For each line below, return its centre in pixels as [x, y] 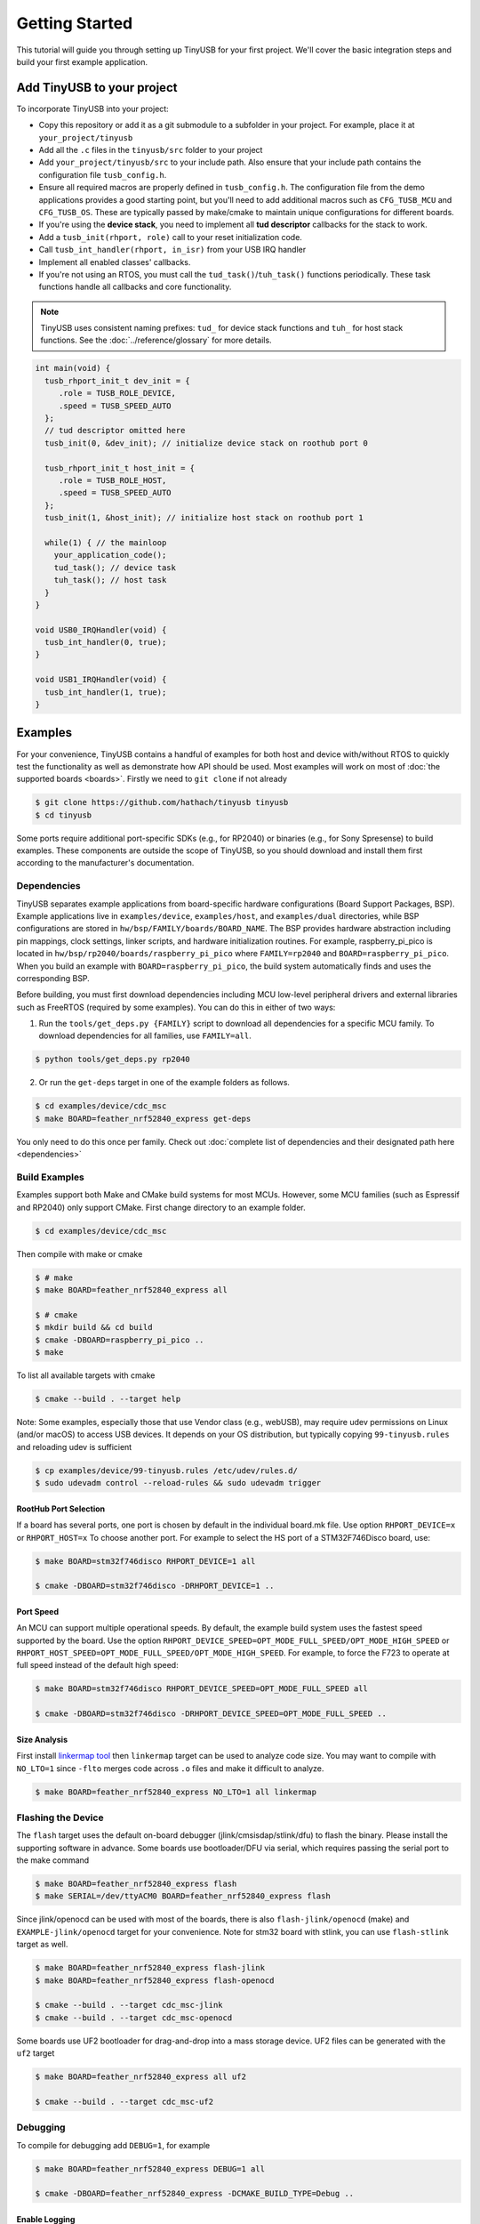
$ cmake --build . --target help [108, 1399]
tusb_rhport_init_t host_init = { [120, 468]
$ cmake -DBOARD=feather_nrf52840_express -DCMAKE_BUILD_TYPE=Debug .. [195, 2194]
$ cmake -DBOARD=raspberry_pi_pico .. [120, 1340]
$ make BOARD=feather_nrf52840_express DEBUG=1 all [150, 2169]
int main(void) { [73, 368]
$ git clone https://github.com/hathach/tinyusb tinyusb [162, 802]
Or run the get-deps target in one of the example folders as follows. [164, 1083]
